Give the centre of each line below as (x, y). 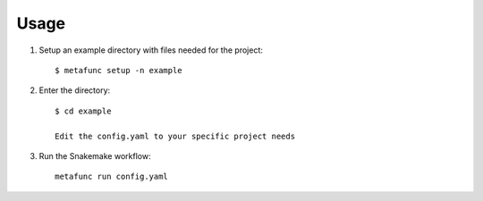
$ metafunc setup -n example (119, 70)
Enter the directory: (75, 90)
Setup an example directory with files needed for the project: (151, 50)
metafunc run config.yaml (112, 177)
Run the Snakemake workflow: (95, 155)
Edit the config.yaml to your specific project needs (175, 136)
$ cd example (83, 111)
